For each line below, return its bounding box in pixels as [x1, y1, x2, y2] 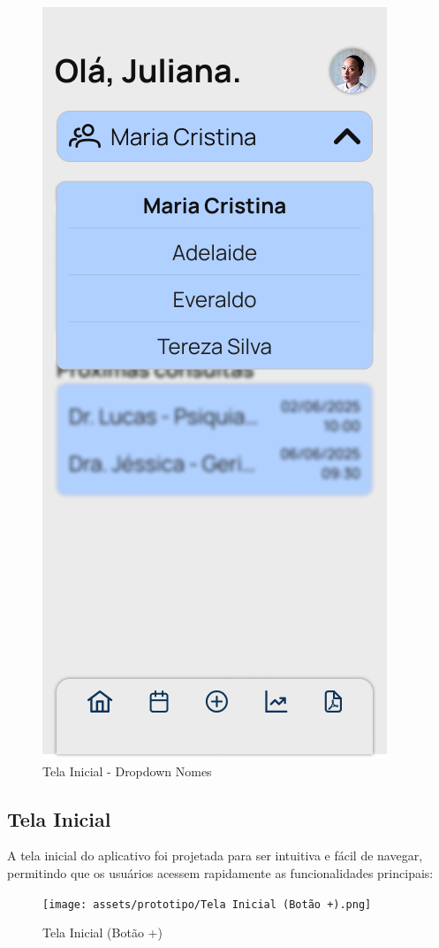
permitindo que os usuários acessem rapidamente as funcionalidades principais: [7, 863, 434, 882]
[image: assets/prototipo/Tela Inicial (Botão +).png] [42, 898, 372, 911]
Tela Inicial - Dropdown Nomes [42, 761, 212, 780]
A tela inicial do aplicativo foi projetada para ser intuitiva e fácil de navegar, [7, 846, 423, 865]
